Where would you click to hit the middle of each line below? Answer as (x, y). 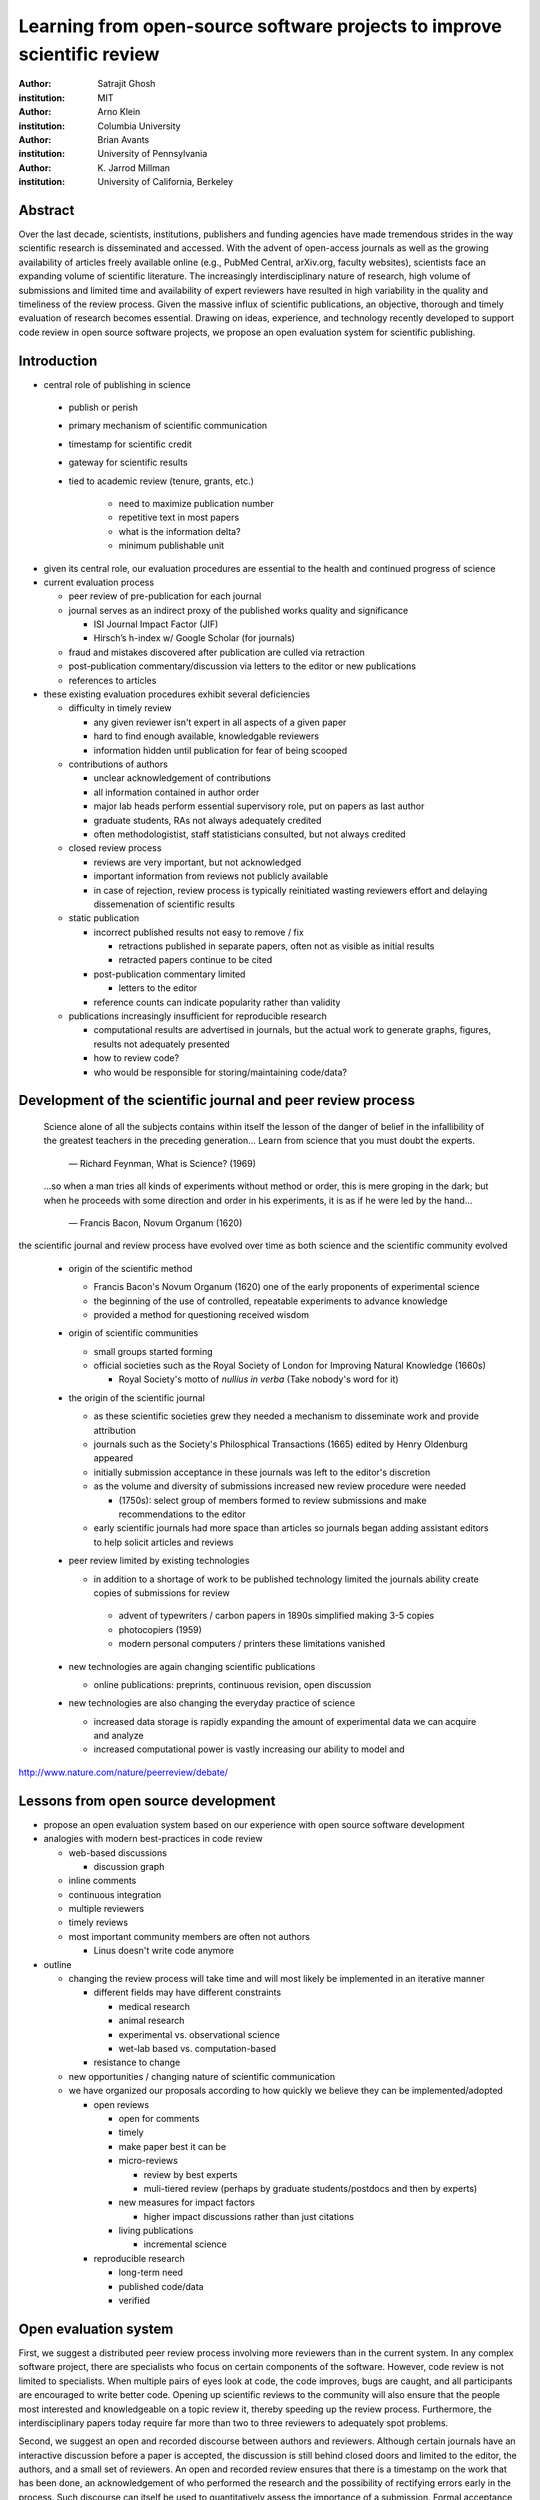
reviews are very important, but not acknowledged (197, 862)
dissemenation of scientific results (164, 904)
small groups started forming (153, 1351)
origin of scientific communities (133, 1333)
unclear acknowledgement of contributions (182, 778)
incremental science (185, 2244)
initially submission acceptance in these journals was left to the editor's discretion (262, 1472)
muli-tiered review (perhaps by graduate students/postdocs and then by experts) (310, 2188)
